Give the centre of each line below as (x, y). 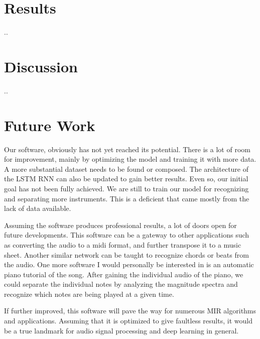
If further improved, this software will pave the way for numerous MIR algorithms (130, 311)
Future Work (50, 125)
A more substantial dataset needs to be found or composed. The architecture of (126, 168)
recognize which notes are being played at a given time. (89, 294)
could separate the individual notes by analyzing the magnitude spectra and (121, 284)
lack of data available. (38, 208)
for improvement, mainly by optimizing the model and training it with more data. (130, 159)
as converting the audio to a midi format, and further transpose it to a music (123, 244)
